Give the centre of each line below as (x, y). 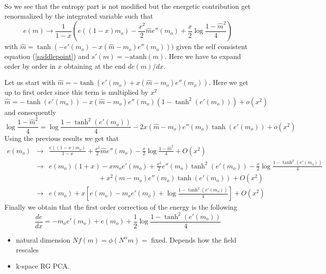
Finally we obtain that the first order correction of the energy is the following (121, 207)
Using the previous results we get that (62, 138)
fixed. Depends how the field (194, 239)
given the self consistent (212, 46)
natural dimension (43, 239)
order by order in (30, 66)
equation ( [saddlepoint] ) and (47, 56)
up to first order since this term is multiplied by (76, 92)
